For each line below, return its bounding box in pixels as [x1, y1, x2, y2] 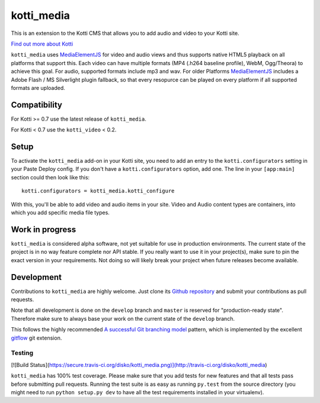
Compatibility [11, 99, 62, 109]
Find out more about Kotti [11, 40, 73, 47]
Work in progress [11, 224, 76, 234]
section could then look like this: [11, 173, 90, 180]
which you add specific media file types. [11, 209, 110, 216]
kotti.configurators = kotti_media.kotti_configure [21, 188, 175, 195]
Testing [11, 349, 34, 357]
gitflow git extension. [11, 334, 62, 341]
